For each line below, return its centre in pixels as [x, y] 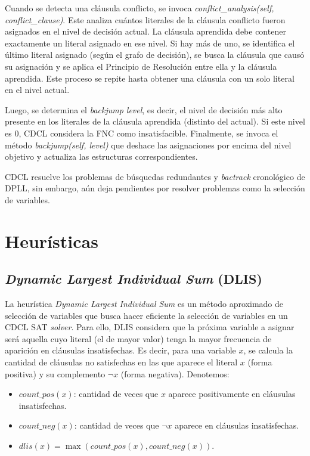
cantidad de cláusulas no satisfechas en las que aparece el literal [121, 362]
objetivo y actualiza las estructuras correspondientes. [101, 156]
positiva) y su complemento [55, 373]
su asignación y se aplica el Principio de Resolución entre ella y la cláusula [141, 66]
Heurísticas [52, 241]
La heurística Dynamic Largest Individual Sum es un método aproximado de [144, 304]
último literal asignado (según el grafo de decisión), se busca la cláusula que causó [155, 55]
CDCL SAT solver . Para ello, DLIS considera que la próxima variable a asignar [150, 327]
